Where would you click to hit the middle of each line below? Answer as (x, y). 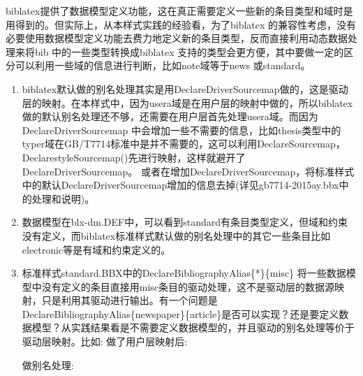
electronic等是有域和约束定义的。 (96, 249)
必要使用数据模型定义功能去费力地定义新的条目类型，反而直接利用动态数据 (177, 38)
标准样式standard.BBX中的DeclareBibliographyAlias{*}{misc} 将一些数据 (184, 273)
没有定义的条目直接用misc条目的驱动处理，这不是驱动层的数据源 (188, 286)
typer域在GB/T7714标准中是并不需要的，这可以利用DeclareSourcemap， (184, 144)
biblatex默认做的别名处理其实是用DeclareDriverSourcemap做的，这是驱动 (185, 88)
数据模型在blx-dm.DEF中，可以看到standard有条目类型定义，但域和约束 (185, 222)
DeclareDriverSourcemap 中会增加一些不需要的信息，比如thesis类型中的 (181, 130)
